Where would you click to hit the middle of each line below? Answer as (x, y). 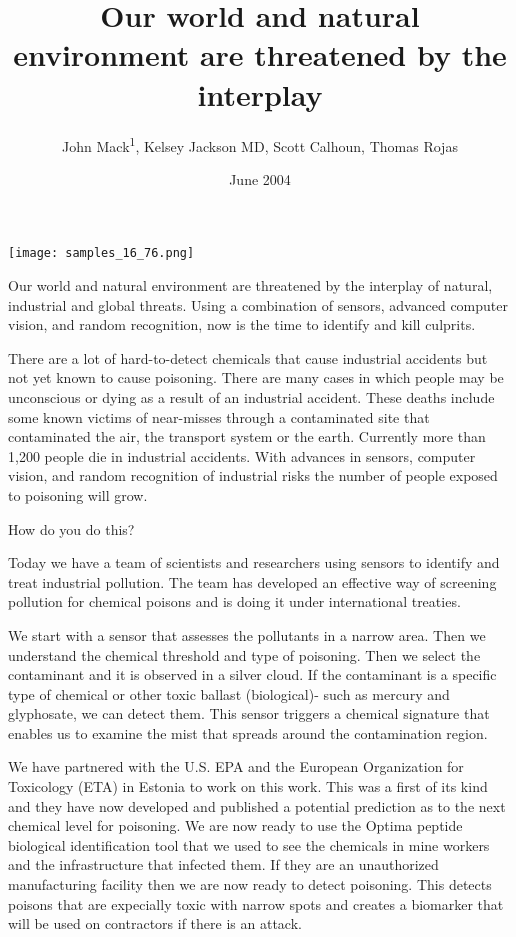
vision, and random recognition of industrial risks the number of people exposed (253, 475)
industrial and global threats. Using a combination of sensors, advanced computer (258, 304)
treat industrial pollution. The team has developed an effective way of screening (252, 581)
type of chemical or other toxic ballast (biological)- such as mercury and (229, 693)
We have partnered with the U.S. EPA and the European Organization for (236, 766)
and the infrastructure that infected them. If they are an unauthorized (223, 864)
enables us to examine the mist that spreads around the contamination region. (248, 732)
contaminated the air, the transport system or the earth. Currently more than (247, 436)
